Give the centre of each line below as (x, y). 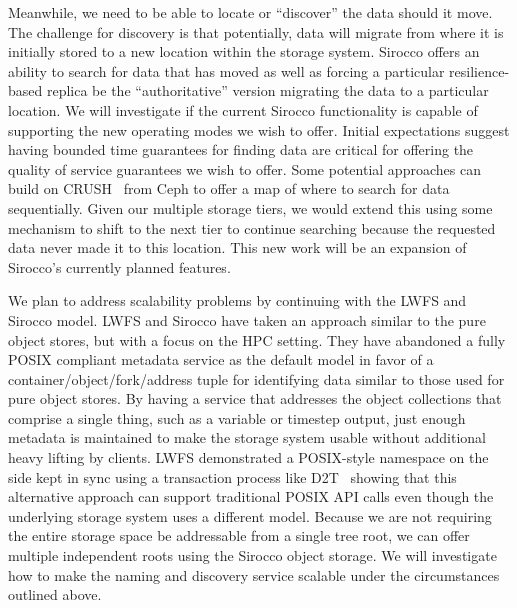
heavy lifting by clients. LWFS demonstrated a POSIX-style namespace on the (248, 457)
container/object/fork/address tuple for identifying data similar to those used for (256, 378)
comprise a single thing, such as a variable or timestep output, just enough (237, 417)
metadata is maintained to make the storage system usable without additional (247, 437)
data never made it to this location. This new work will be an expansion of (237, 247)
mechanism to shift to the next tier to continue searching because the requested (252, 227)
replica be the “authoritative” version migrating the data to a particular (267, 90)
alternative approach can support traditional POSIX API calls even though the (251, 496)
